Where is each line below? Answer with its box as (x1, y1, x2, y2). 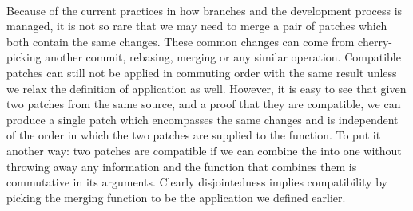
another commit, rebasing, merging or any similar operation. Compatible (45, 49, 401, 65)
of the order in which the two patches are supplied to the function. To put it (6, 127, 381, 143)
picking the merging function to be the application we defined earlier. (6, 189, 346, 205)
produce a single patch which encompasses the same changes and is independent (6, 111, 399, 127)
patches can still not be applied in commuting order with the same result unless (6, 64, 397, 80)
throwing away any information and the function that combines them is (6, 158, 357, 174)
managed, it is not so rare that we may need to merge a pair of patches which (6, 18, 387, 34)
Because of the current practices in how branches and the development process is (6, 2, 403, 18)
